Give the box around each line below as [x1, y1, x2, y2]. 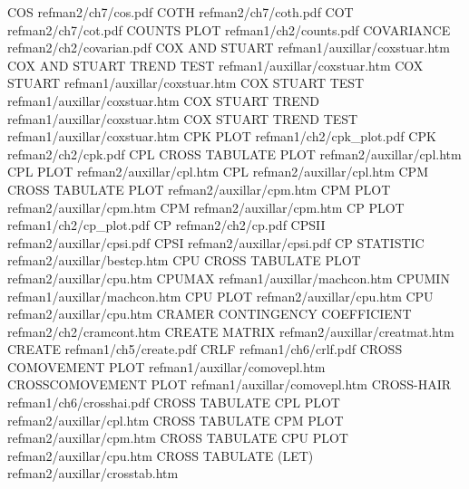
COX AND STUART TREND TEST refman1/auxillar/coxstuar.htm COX [7, 55, 424, 74]
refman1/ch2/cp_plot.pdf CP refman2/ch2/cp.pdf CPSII [7, 216, 326, 235]
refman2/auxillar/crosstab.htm [7, 464, 179, 483]
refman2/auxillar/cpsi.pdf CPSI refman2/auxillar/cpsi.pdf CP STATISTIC [7, 233, 425, 252]
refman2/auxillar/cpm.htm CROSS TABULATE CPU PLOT [7, 428, 348, 447]
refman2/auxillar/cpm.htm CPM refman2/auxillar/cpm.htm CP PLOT [7, 197, 405, 216]
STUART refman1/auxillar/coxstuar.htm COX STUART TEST [7, 73, 365, 92]
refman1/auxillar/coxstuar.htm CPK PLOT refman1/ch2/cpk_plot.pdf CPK [7, 127, 436, 146]
